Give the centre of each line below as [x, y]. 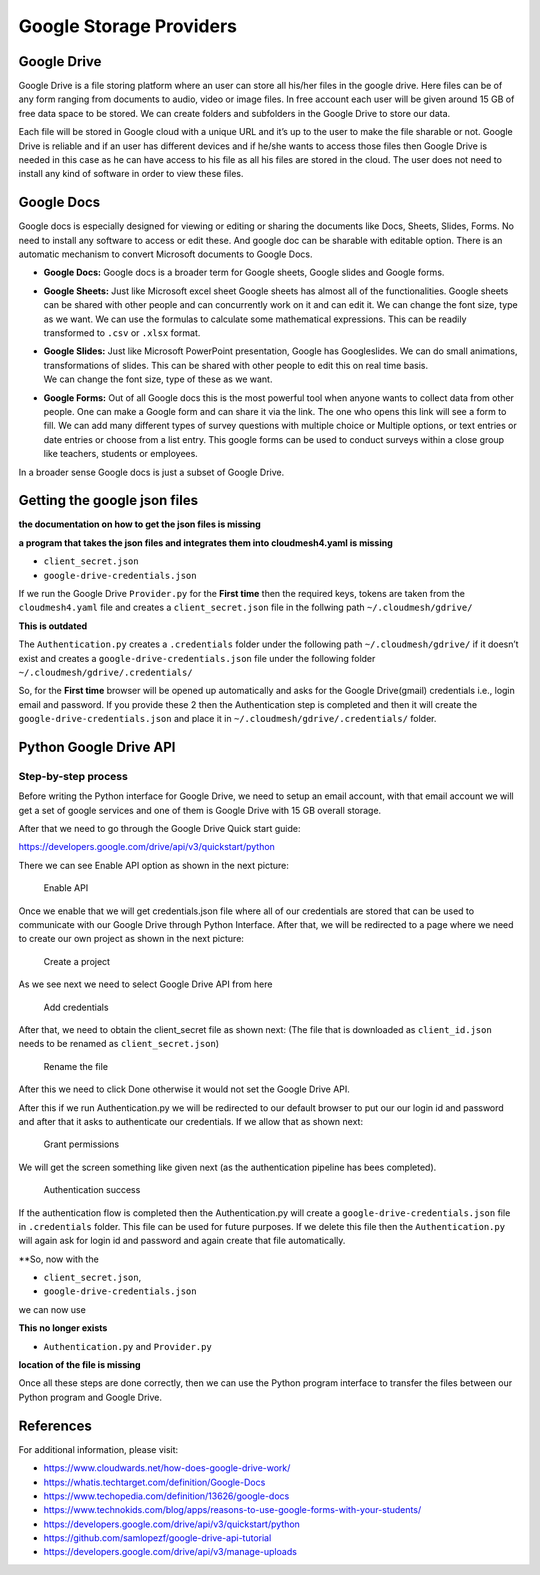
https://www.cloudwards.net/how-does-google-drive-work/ [167, 1468]
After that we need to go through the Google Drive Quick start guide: [159, 829]
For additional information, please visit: [98, 1449]
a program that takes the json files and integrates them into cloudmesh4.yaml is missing [206, 542]
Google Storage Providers [128, 26]
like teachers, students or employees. [121, 454]
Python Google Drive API [97, 746]
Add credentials [76, 1007]
